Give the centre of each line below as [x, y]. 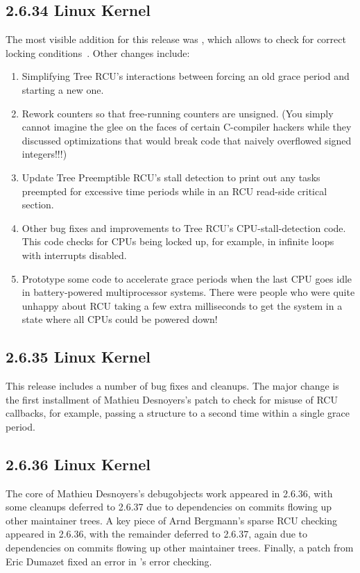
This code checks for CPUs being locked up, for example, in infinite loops [178, 241]
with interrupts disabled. [74, 255]
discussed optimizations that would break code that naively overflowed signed [187, 140]
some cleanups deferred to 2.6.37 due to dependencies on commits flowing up [169, 507]
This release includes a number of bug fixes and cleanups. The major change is [172, 386]
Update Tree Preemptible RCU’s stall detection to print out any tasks [171, 177]
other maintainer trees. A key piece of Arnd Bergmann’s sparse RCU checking [172, 520]
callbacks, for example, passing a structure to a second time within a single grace [178, 413]
